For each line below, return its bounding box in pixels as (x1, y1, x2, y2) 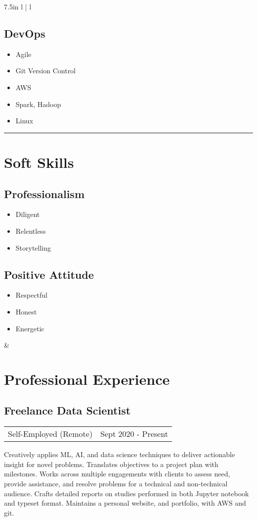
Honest (15, 306, 37, 316)
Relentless (15, 225, 46, 236)
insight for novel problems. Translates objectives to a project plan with (4, 459, 218, 469)
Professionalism (4, 186, 85, 201)
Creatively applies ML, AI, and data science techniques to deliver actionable (4, 449, 235, 460)
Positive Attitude (4, 266, 94, 282)
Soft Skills (4, 152, 74, 172)
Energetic (15, 323, 44, 333)
